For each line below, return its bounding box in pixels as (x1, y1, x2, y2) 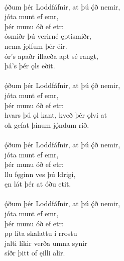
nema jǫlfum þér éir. (5, 40, 67, 51)
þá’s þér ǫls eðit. (5, 60, 55, 71)
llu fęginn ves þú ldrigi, (5, 168, 76, 179)
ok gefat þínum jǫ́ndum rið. (5, 119, 89, 130)
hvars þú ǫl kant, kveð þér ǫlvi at (5, 110, 107, 120)
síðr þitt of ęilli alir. (5, 247, 65, 258)
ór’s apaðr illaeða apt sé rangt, (5, 50, 98, 61)
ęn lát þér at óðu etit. (5, 179, 71, 189)
